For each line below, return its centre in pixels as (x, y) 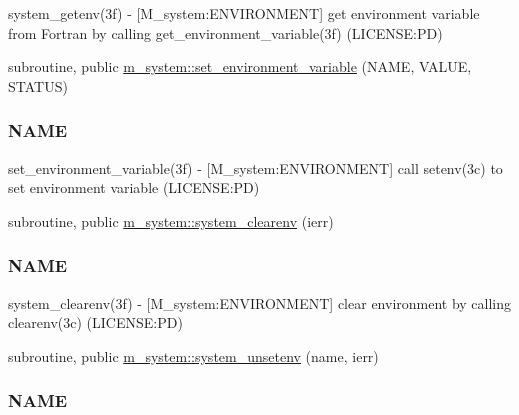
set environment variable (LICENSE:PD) (134, 187)
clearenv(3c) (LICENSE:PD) (95, 322)
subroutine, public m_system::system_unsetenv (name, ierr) (193, 355)
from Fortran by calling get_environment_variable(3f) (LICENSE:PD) (225, 32)
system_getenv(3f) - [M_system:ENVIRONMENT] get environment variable (244, 13)
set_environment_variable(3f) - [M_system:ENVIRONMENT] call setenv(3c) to (255, 167)
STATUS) (38, 85)
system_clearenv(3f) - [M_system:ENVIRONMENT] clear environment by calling (260, 302)
